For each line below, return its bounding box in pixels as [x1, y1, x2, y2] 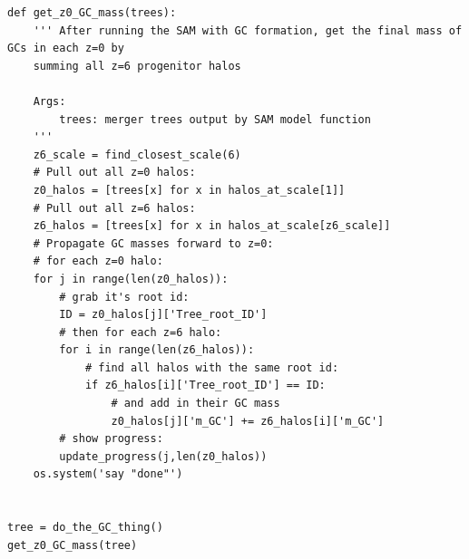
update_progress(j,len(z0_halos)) [59, 449, 268, 463]
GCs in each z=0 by [7, 42, 124, 55]
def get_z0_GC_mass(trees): [7, 6, 177, 19]
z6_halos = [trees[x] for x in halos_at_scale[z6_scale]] [33, 219, 391, 233]
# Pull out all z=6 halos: [33, 201, 196, 215]
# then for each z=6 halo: [59, 325, 222, 339]
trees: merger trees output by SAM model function [59, 112, 371, 126]
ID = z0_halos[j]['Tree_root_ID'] [59, 308, 268, 322]
